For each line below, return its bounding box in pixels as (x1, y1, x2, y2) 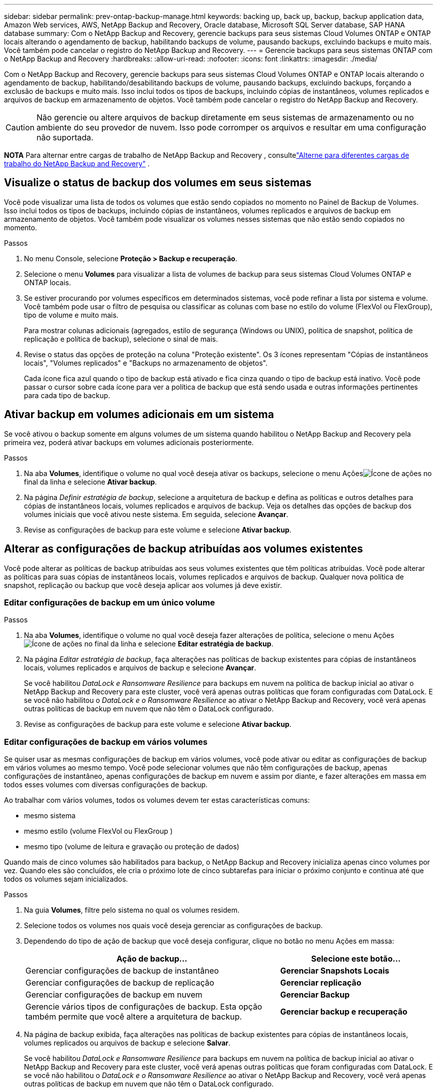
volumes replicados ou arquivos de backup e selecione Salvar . (24, 1039, 230, 1048)
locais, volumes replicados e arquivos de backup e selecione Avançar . (24, 663, 256, 672)
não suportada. (36, 132, 94, 142)
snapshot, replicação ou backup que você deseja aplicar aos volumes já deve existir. (4, 580, 282, 589)
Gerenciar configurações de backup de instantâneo (25, 966, 219, 976)
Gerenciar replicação (280, 978, 362, 988)
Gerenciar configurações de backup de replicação (25, 978, 215, 988)
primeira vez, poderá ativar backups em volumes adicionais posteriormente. (4, 438, 254, 447)
